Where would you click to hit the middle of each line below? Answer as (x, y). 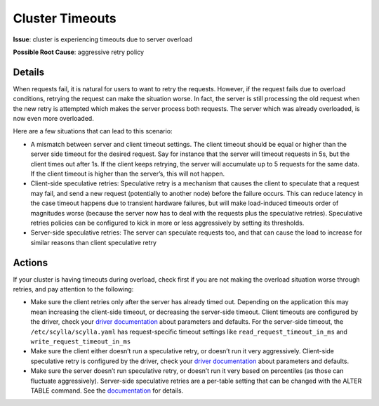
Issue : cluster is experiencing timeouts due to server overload (103, 39)
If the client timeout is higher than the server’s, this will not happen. (127, 173)
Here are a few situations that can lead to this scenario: (93, 131)
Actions (31, 262)
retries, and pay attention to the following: (73, 289)
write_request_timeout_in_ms (81, 341)
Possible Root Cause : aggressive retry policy (78, 52)
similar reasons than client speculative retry (94, 242)
